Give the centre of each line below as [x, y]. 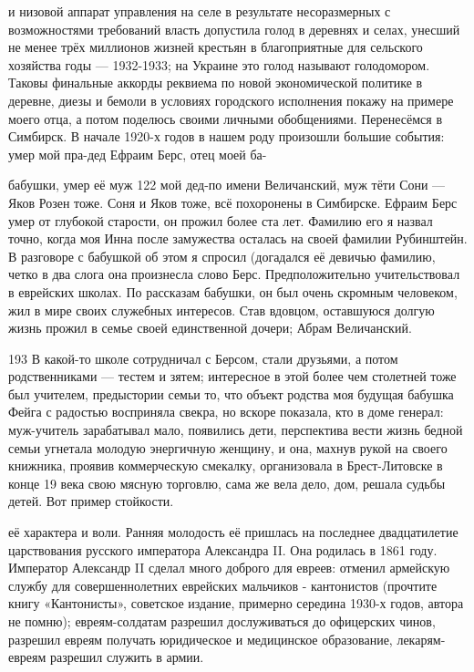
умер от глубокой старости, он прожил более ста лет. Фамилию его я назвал [221, 220]
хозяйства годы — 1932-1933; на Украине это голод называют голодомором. [219, 64]
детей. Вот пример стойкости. [91, 501]
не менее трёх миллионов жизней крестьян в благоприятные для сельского [216, 47]
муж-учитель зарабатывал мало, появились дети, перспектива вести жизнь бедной [236, 430]
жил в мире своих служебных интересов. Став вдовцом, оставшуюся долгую [222, 310]
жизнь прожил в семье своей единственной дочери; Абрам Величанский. [210, 328]
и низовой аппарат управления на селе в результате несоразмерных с [200, 11]
